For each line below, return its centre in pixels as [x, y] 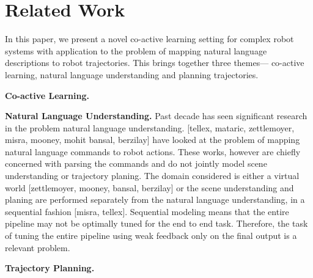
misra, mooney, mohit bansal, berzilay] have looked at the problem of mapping [153, 140]
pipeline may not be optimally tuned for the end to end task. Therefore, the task [156, 223]
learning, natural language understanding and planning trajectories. [132, 74]
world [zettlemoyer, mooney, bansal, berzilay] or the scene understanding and [149, 187]
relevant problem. [38, 247]
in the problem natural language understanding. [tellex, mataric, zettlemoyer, [150, 127]
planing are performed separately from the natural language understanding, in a [155, 199]
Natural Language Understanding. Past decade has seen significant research [156, 116]
